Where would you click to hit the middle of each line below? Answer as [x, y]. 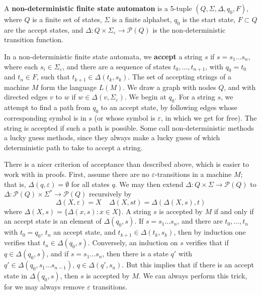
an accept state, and [84, 232]
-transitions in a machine [193, 174]
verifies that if [207, 242]
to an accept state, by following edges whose [169, 107]
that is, [15, 184]
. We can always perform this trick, [193, 276]
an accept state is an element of [53, 221]
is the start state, [209, 19]
